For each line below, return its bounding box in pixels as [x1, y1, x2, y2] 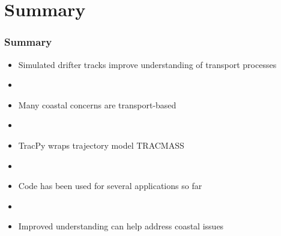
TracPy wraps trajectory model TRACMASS [18, 138, 184, 151]
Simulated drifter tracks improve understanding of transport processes [18, 58, 277, 70]
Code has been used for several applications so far [18, 179, 202, 192]
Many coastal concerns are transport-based [18, 98, 177, 111]
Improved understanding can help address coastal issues [18, 220, 224, 232]
